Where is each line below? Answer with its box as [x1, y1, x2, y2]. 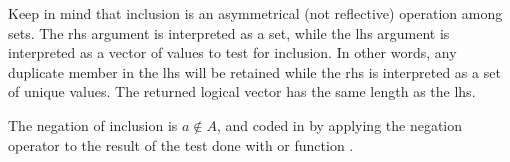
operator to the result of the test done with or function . [8, 134, 354, 155]
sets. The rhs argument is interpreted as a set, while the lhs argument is [8, 22, 450, 43]
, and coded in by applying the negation [217, 114, 463, 135]
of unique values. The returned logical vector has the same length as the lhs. [8, 81, 476, 102]
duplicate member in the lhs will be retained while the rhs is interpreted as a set [8, 61, 501, 82]
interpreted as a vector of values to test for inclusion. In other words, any [8, 42, 457, 63]
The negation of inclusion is [8, 114, 178, 135]
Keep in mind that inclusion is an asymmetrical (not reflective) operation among [8, 3, 503, 23]
